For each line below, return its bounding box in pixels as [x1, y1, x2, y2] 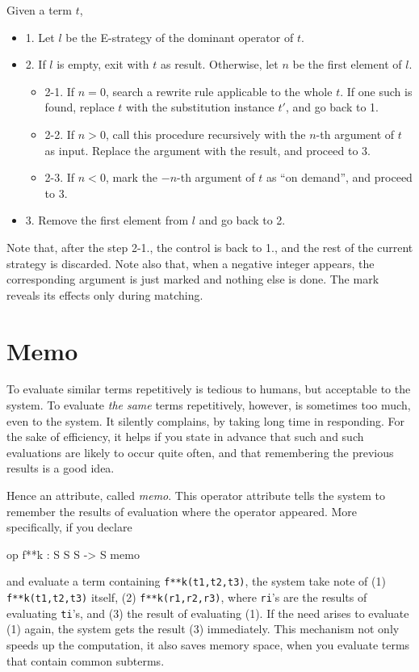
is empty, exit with [57, 56, 149, 73]
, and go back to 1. [285, 99, 379, 115]
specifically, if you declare [6, 519, 132, 535]
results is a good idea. [6, 460, 115, 477]
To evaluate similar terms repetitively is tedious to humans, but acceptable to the [6, 380, 411, 397]
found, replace [44, 99, 115, 115]
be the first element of [292, 56, 402, 73]
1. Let [25, 28, 55, 45]
